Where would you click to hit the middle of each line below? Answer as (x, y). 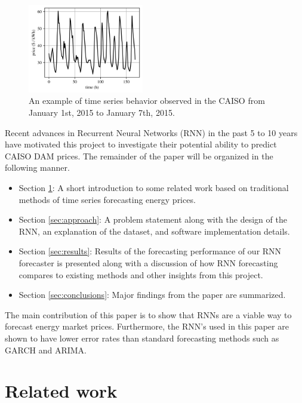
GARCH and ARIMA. (46, 350)
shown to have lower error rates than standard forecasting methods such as (142, 338)
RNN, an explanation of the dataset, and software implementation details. (154, 231)
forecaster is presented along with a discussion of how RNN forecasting (148, 262)
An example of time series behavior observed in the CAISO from (147, 101)
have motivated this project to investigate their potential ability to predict (141, 144)
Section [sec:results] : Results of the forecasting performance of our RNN (150, 251)
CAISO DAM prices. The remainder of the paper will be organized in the (139, 156)
